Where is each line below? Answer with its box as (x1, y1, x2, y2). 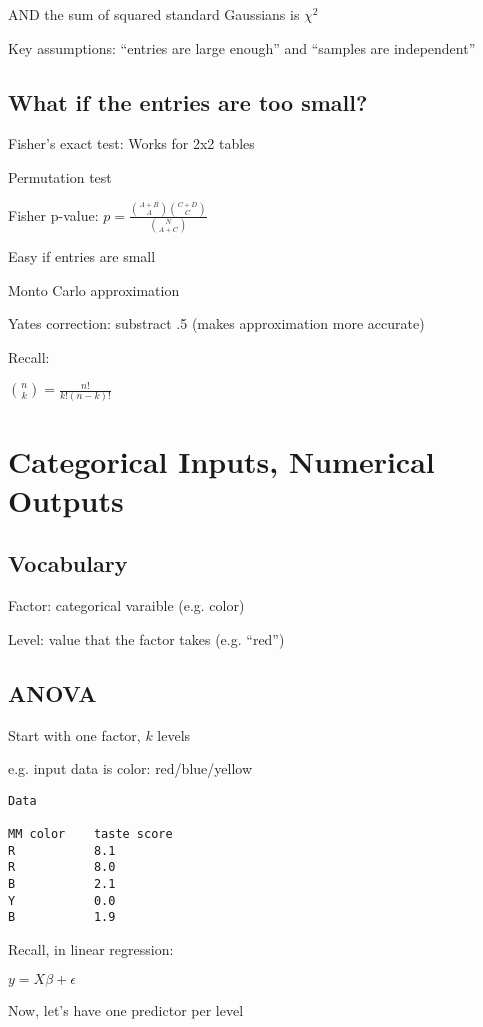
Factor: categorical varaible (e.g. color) (8, 595, 245, 616)
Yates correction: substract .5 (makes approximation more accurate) (8, 313, 425, 334)
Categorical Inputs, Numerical (8, 440, 435, 481)
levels (157, 724, 191, 745)
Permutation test (8, 166, 112, 187)
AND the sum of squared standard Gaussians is (8, 4, 300, 24)
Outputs (8, 479, 124, 520)
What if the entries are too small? (8, 86, 368, 117)
